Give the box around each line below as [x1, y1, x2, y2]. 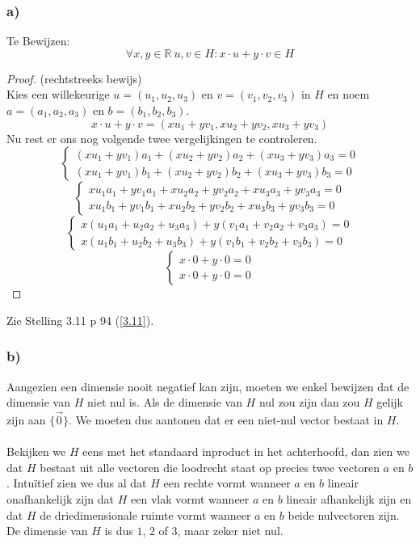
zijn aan [6, 411, 46, 428]
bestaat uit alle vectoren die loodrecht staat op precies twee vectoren [40, 458, 380, 475]
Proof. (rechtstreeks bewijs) [6, 70, 142, 86]
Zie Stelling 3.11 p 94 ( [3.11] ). [6, 311, 154, 328]
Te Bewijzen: [6, 32, 70, 49]
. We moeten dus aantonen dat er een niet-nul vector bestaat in [69, 411, 384, 428]
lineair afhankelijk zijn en [286, 490, 412, 507]
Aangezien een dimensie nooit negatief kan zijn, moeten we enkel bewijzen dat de [6, 377, 409, 394]
